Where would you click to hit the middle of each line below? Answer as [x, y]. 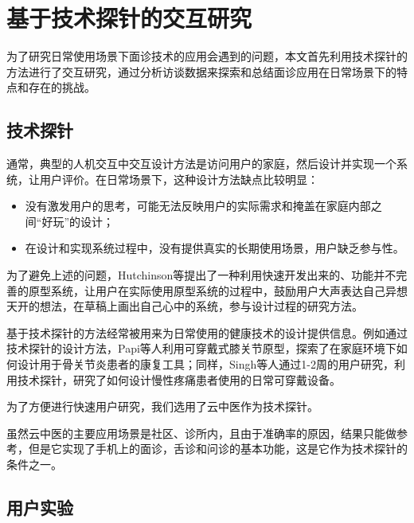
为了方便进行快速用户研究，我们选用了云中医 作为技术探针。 [162, 406]
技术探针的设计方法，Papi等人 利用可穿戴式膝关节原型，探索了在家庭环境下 [201, 348]
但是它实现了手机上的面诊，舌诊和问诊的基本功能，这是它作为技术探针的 [218, 449]
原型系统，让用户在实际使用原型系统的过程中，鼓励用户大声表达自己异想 [218, 290]
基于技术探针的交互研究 [129, 18]
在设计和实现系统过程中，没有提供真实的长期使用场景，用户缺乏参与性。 [215, 248]
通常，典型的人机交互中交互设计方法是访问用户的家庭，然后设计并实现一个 [201, 164]
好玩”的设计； [78, 221]
